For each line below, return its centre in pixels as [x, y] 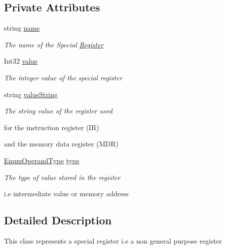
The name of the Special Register [54, 44]
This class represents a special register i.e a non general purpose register [113, 240]
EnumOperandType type [42, 160]
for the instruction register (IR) [52, 127]
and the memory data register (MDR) [61, 144]
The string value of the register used [58, 111]
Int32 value [21, 61]
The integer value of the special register [63, 77]
